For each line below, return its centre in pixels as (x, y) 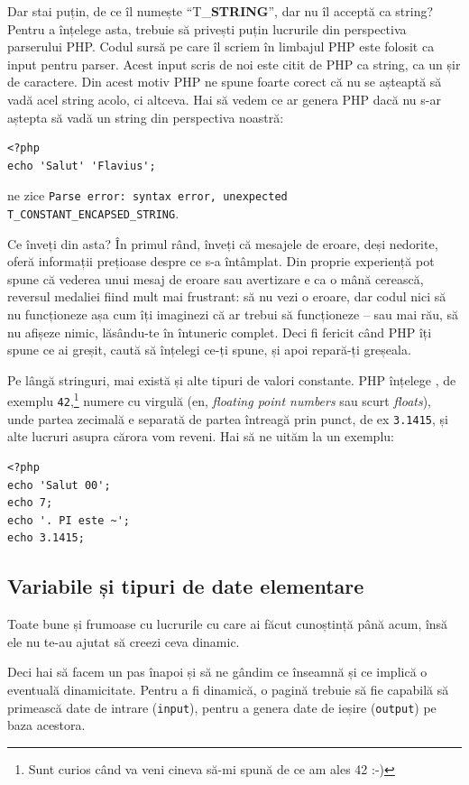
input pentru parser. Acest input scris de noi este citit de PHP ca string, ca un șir (234, 64)
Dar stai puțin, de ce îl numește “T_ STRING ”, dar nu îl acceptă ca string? (221, 11)
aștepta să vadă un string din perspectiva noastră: (146, 117)
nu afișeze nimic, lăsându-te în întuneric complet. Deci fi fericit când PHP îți (220, 332)
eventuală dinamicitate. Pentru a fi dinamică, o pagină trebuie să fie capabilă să (228, 689)
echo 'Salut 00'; (59, 485)
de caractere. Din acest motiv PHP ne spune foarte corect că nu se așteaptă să (225, 82)
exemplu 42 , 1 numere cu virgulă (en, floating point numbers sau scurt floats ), (219, 400)
